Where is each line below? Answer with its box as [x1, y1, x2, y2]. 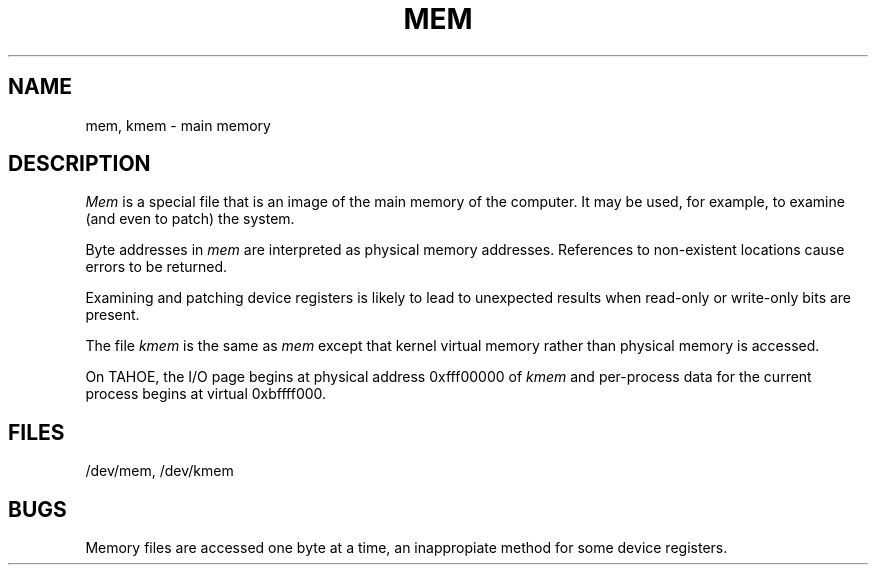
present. [85, 306, 140, 324]
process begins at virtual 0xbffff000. [85, 385, 327, 403]
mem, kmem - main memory [85, 116, 271, 134]
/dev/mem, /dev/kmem [85, 462, 234, 480]
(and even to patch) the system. [85, 210, 295, 228]
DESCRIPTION [8, 151, 151, 177]
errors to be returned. [85, 258, 228, 276]
